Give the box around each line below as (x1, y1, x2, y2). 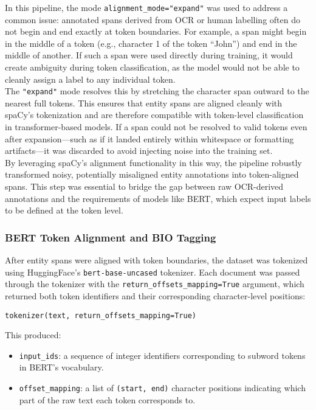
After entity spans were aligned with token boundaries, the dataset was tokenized (5, 254, 308, 266)
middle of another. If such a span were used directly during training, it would (5, 49, 293, 61)
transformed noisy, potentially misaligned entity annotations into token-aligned (5, 168, 299, 181)
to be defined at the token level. (5, 204, 123, 217)
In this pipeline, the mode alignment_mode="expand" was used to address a (5, 1, 288, 13)
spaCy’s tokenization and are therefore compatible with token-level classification (5, 108, 304, 121)
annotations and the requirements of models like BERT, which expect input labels (5, 192, 311, 204)
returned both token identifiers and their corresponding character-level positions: (5, 289, 306, 302)
